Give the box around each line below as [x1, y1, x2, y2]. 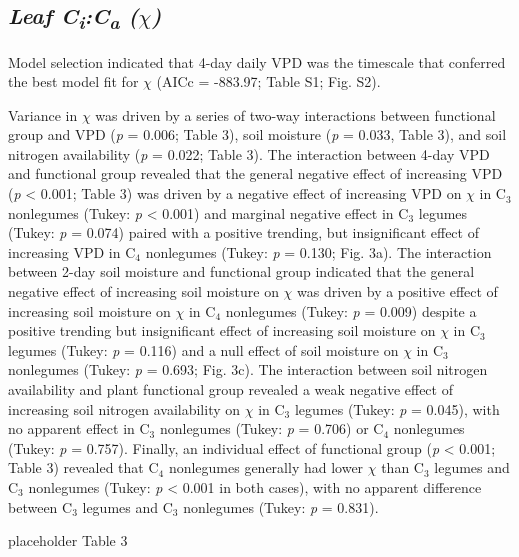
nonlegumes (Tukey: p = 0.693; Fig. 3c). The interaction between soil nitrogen [8, 359, 488, 380]
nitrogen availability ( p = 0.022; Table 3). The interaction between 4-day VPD [8, 143, 490, 164]
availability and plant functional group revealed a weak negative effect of [8, 379, 453, 399]
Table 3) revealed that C [8, 457, 159, 478]
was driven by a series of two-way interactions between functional [95, 104, 496, 125]
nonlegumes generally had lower [168, 457, 364, 478]
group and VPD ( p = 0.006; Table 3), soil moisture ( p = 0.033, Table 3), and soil [8, 124, 507, 145]
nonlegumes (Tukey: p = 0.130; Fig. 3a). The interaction [145, 241, 492, 262]
